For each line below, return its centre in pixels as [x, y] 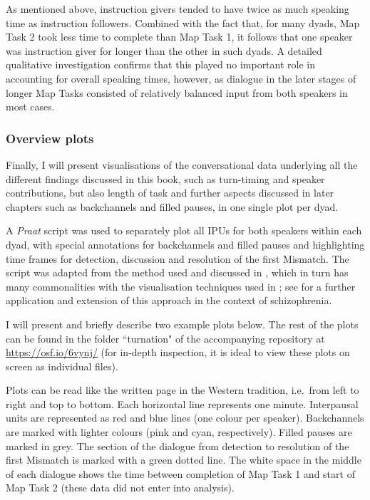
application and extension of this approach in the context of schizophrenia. [169, 300]
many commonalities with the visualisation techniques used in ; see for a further [181, 286]
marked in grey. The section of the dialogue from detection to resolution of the [178, 446]
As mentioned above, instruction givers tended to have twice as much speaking [178, 9]
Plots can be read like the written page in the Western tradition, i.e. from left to [183, 390]
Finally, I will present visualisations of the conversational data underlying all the [182, 164]
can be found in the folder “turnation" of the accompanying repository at [165, 338]
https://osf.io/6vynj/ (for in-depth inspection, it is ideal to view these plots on [178, 352]
